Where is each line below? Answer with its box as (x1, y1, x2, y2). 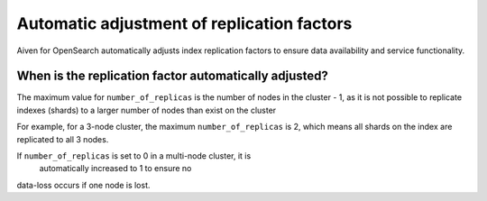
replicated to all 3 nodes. (16, 133, 109, 144)
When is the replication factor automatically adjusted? (16, 69, 329, 84)
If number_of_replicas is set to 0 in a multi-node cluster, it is (16, 151, 252, 161)
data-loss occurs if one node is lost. (16, 179, 151, 190)
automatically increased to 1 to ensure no (39, 163, 192, 174)
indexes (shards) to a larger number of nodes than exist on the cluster (16, 105, 277, 115)
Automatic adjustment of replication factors (16, 14, 353, 33)
